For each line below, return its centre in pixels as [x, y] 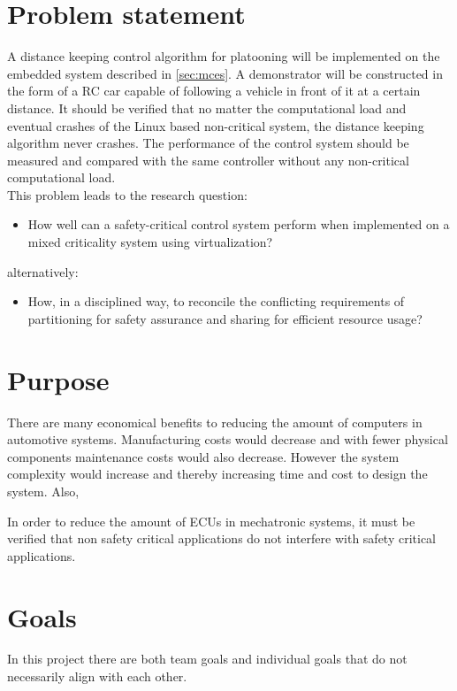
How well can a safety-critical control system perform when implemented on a [239, 224]
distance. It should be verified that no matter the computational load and [207, 107]
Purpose [58, 379]
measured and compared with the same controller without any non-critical [208, 160]
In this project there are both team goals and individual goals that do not [207, 659]
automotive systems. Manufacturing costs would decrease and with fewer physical [228, 439]
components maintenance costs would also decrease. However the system [203, 456]
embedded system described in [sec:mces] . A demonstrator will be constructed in [225, 73]
